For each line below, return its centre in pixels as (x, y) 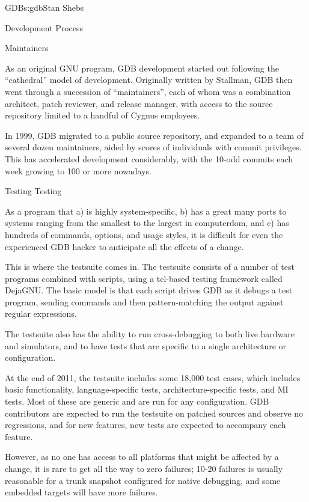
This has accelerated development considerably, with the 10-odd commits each (149, 158)
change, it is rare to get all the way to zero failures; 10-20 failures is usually (144, 468)
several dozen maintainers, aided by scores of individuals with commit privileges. (153, 147)
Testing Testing (33, 191)
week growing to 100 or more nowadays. (78, 170)
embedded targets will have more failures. (81, 492)
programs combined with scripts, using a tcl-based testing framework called (144, 278)
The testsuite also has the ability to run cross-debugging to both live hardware (150, 334)
